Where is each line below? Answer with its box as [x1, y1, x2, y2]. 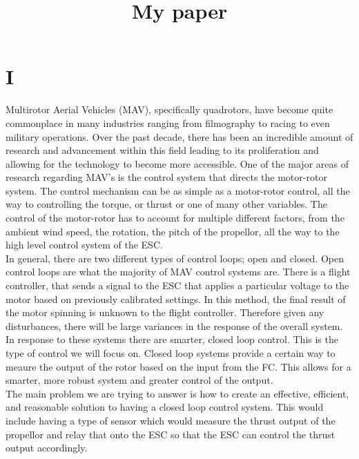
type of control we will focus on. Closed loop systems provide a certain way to [6, 346, 336, 360]
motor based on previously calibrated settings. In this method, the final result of [6, 291, 346, 306]
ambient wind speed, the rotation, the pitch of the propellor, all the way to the [6, 224, 340, 238]
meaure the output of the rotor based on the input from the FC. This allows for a [6, 359, 351, 373]
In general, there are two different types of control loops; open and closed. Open [6, 251, 345, 265]
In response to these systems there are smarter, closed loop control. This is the [6, 332, 338, 346]
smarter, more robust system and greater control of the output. [6, 373, 273, 387]
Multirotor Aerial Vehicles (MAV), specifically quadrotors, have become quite [6, 102, 333, 117]
